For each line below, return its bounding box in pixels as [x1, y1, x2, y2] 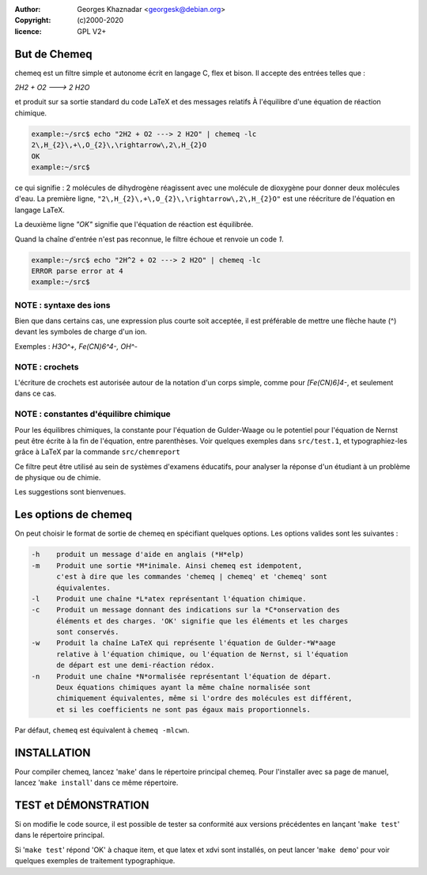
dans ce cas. [14, 388, 57, 399]
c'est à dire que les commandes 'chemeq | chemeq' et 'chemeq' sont [56, 572, 328, 581]
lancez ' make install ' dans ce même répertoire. [14, 778, 179, 787]
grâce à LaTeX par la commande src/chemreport [14, 447, 181, 456]
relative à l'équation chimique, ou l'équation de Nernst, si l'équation [56, 650, 349, 658]
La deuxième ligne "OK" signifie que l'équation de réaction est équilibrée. [14, 220, 254, 229]
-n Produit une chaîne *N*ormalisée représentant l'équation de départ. [31, 672, 332, 680]
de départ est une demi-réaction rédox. [56, 661, 215, 670]
